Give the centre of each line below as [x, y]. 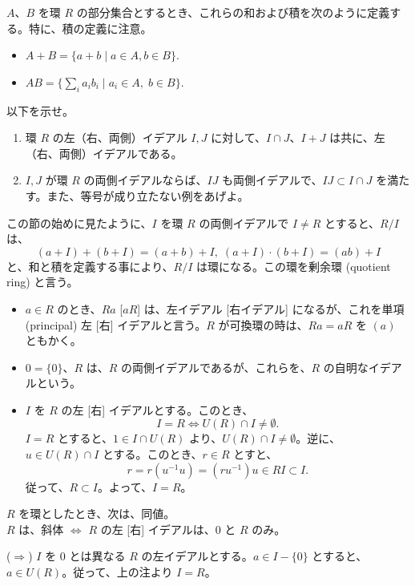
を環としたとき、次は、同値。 [97, 513]
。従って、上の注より [117, 572]
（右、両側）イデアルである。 [104, 153]
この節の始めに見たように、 [79, 222]
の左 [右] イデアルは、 [158, 529]
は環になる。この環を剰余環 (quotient [294, 266]
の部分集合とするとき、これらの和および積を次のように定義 [233, 12]
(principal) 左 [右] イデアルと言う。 [116, 324]
